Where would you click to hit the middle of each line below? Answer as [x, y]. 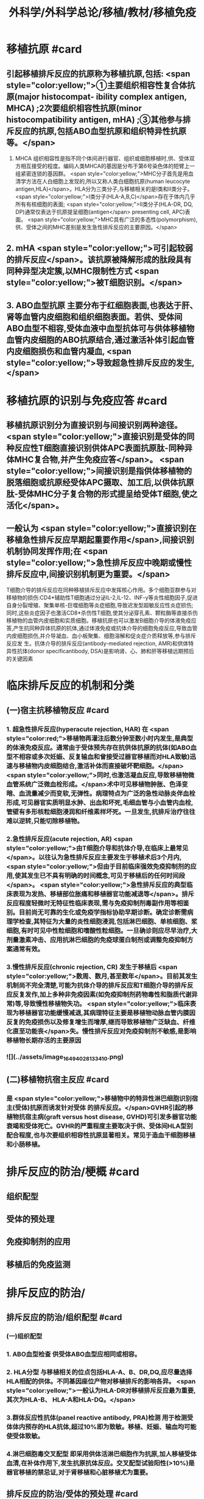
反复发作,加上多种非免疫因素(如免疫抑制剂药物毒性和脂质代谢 [102, 994]
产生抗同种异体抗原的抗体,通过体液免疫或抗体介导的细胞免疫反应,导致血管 [105, 628]
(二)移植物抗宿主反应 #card [58, 1080]
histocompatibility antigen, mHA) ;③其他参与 [95, 120]
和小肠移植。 [25, 1144]
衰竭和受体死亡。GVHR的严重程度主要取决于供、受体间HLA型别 [100, 1126]
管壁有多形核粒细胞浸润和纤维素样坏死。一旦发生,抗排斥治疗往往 [101, 812]
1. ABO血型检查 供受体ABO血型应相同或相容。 [74, 1354]
